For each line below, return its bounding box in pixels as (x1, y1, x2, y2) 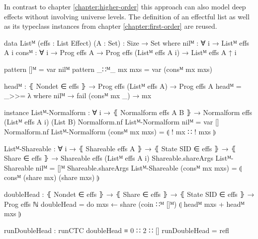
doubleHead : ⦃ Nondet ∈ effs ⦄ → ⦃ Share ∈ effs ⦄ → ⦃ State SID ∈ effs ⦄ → (4, 188, 255, 199)
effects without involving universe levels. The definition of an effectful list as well (4, 11, 250, 21)
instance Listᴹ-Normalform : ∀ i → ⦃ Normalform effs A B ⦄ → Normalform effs (4, 107, 253, 117)
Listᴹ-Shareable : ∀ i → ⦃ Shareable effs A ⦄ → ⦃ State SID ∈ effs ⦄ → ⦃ (4, 143, 236, 153)
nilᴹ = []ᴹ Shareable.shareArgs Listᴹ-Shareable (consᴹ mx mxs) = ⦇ (35, 162, 242, 173)
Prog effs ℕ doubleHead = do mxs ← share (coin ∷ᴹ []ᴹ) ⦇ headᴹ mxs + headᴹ (4, 198, 245, 209)
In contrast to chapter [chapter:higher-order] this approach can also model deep (4, 1, 246, 11)
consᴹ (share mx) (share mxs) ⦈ (4, 172, 100, 182)
